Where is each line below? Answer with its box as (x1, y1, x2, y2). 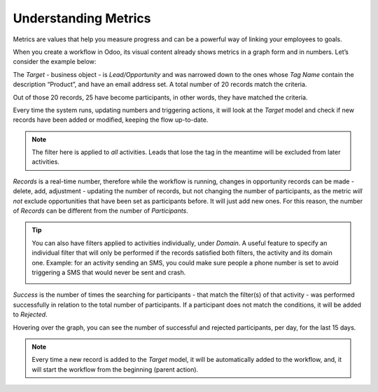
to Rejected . (13, 310, 48, 318)
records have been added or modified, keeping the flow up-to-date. (13, 115, 209, 124)
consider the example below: (13, 57, 97, 66)
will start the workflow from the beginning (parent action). (31, 365, 199, 374)
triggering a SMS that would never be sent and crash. (31, 268, 186, 276)
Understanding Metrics (13, 10, 151, 26)
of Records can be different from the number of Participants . (13, 206, 188, 215)
